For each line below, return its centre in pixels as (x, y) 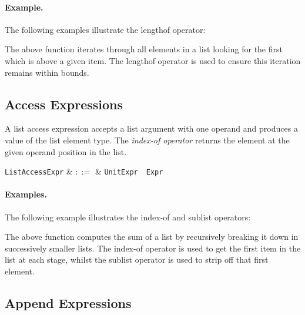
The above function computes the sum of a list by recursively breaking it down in (152, 237)
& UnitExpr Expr (129, 171)
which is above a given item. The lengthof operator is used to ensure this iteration (153, 60)
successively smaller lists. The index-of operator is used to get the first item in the (153, 248)
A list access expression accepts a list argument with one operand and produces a (151, 128)
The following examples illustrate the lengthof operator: (105, 29)
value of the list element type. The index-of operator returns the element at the (147, 140)
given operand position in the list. (66, 151)
